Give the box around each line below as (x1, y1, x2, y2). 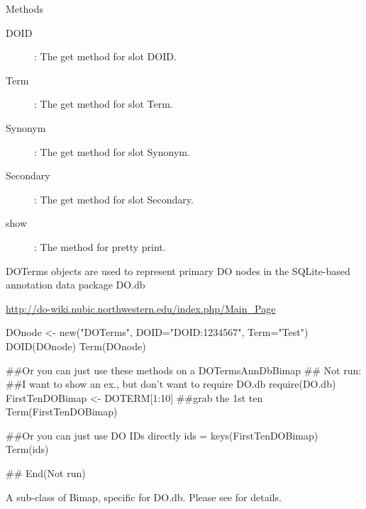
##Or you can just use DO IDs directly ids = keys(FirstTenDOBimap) (6, 427, 318, 442)
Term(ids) (6, 442, 49, 457)
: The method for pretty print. (34, 239, 166, 254)
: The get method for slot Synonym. (34, 144, 190, 159)
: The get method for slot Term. (34, 96, 173, 111)
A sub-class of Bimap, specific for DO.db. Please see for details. (6, 489, 282, 504)
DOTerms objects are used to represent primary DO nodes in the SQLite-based (6, 263, 350, 278)
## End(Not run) (6, 466, 86, 481)
